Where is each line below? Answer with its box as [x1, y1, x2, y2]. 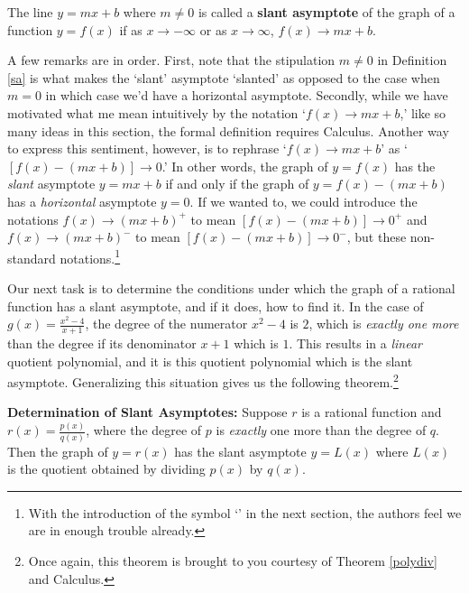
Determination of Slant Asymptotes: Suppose [7, 403, 288, 422]
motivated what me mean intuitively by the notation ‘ [7, 103, 306, 122]
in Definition [377, 51, 447, 69]
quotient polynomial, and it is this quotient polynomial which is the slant [7, 351, 413, 370]
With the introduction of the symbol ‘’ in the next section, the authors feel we [28, 503, 462, 522]
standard [7, 248, 56, 267]
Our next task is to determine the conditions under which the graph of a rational [7, 278, 455, 297]
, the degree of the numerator [85, 314, 248, 333]
